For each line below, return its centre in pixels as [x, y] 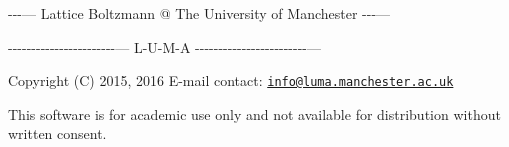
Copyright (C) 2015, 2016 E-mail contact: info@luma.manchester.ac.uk [231, 80]
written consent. [57, 133]
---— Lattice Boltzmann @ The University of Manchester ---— [199, 13]
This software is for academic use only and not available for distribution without [254, 113]
